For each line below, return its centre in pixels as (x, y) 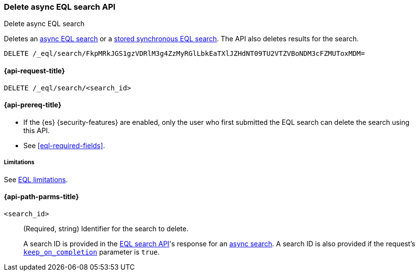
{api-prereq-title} (33, 105)
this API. (36, 130)
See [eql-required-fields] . (64, 145)
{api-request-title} (35, 70)
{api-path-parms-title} (42, 197)
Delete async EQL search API (60, 7)
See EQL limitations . (36, 179)
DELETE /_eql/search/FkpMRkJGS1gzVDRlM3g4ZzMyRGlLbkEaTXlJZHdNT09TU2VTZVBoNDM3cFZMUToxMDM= (184, 54)
